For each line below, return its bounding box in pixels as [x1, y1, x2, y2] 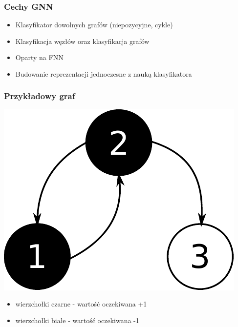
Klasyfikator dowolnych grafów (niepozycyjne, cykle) [15, 20, 173, 30]
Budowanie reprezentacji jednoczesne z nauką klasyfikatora [15, 69, 192, 79]
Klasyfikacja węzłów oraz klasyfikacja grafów [15, 36, 150, 46]
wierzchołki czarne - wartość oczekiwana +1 [15, 299, 147, 309]
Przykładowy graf [4, 89, 75, 102]
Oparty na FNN [15, 52, 64, 62]
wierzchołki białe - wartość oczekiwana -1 [15, 315, 139, 325]
